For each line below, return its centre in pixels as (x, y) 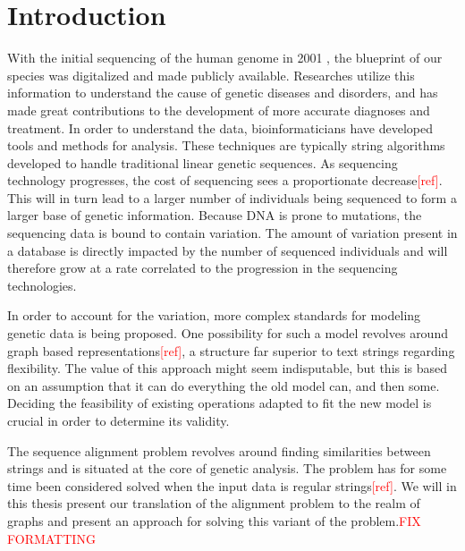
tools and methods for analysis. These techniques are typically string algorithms (226, 145)
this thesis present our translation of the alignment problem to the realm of (214, 503)
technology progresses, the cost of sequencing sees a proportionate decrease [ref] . (225, 180)
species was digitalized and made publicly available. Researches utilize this (211, 75)
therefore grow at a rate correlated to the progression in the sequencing (203, 268)
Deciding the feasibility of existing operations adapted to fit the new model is (220, 403)
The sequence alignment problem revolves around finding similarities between (219, 450)
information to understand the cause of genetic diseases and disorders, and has (223, 93)
